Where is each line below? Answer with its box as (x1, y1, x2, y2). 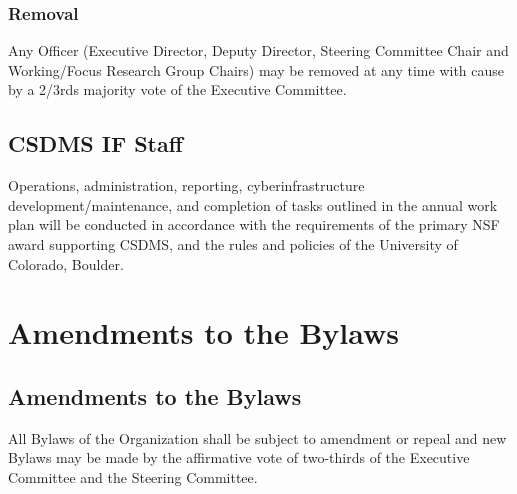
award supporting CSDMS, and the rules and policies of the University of (8, 233, 458, 254)
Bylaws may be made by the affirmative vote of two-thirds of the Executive (8, 447, 470, 468)
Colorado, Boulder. (8, 253, 124, 274)
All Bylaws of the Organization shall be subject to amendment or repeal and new (8, 427, 507, 448)
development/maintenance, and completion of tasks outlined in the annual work (8, 194, 498, 215)
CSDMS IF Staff (8, 128, 183, 159)
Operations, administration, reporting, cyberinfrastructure (8, 175, 365, 196)
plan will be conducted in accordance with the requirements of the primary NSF (8, 214, 500, 235)
